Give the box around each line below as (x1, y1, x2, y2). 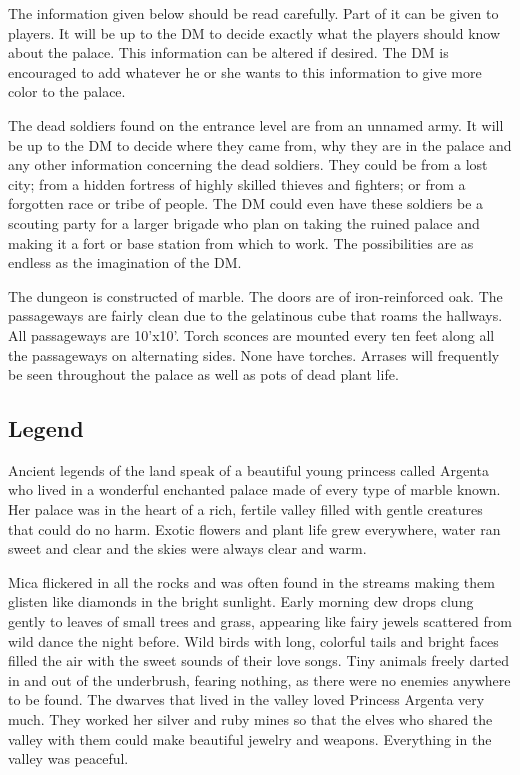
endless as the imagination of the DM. (8, 252, 242, 273)
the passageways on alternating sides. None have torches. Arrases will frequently (8, 344, 500, 365)
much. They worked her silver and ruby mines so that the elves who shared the (8, 709, 493, 730)
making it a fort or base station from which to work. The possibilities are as (8, 232, 474, 253)
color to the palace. (8, 81, 126, 102)
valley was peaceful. (8, 748, 129, 769)
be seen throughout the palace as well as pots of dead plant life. (8, 364, 399, 385)
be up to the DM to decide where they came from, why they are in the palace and (8, 134, 512, 155)
